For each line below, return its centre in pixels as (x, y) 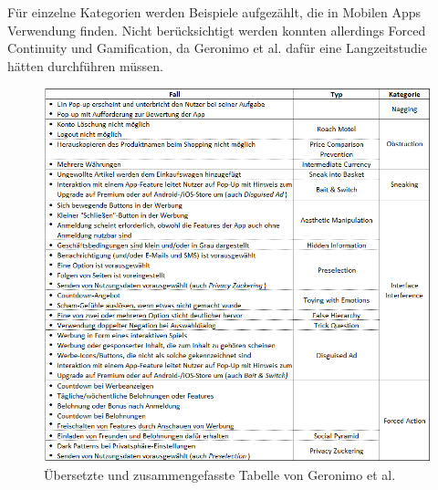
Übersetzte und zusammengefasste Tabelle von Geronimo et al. (220, 474)
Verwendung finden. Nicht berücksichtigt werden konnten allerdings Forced (217, 30)
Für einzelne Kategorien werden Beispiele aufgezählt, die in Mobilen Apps (214, 12)
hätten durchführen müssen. (85, 65)
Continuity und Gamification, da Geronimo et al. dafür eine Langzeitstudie (217, 48)
